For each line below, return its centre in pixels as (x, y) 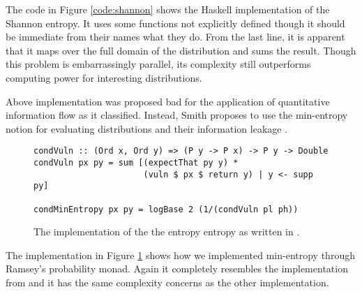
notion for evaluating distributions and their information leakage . (147, 128)
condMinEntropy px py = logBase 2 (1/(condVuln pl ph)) (166, 209)
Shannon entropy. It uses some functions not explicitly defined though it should (175, 23)
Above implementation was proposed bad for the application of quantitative (168, 101)
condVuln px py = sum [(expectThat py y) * (136, 163)
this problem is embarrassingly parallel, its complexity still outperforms (158, 64)
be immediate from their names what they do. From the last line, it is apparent (175, 37)
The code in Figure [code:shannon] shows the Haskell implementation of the (168, 9)
